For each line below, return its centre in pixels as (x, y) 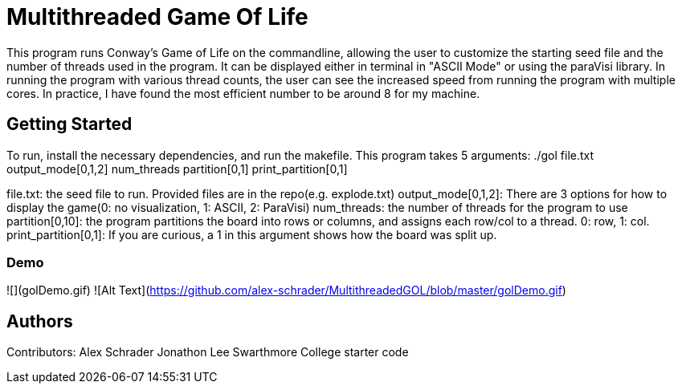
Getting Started (69, 124)
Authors (40, 321)
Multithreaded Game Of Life (157, 17)
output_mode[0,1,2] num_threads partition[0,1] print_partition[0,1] (177, 169)
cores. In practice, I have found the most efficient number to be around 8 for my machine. (243, 93)
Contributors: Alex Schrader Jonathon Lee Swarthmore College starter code (208, 352)
